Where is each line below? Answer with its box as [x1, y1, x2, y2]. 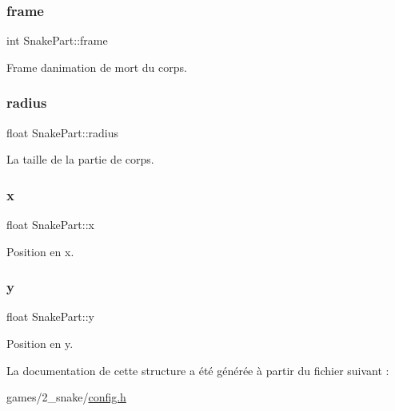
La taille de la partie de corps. [6, 151, 154, 168]
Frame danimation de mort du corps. [6, 58, 187, 75]
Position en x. [6, 243, 74, 259]
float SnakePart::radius [6, 124, 118, 140]
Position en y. [6, 335, 74, 352]
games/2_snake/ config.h [6, 389, 126, 405]
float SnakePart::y [6, 308, 94, 325]
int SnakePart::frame [6, 32, 108, 49]
